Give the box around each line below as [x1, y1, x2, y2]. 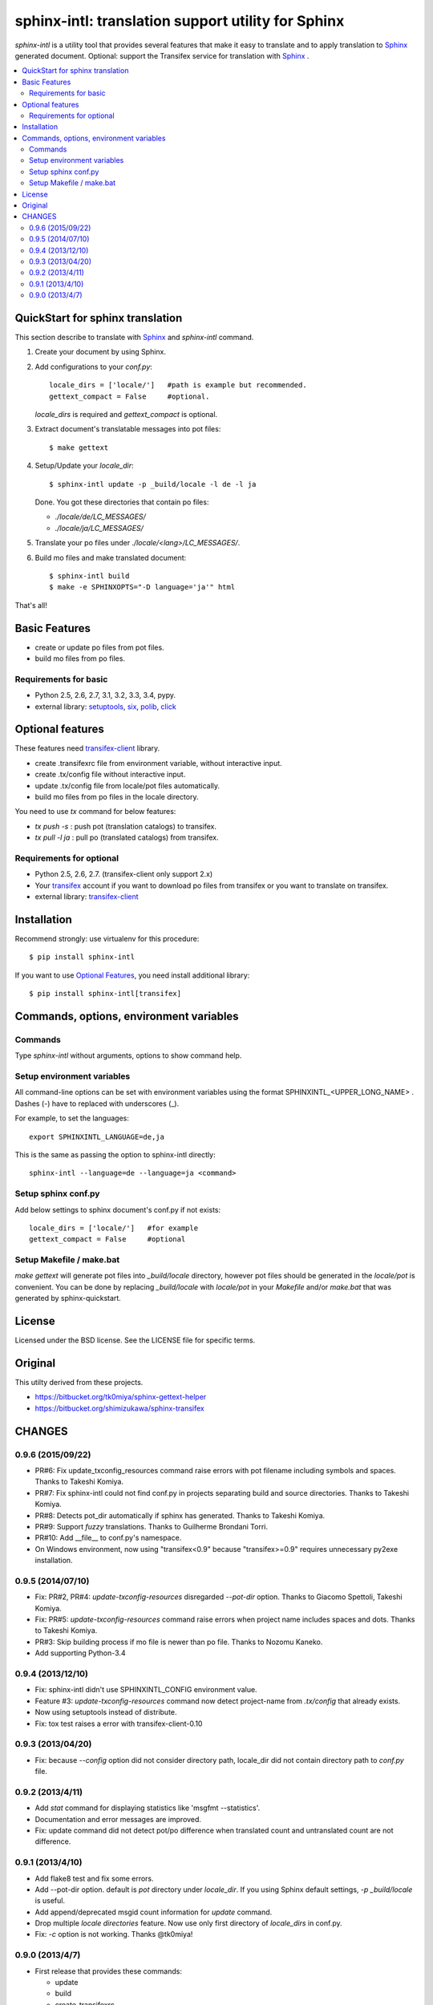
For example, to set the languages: [14, 1113, 130, 1123]
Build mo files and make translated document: [34, 553, 187, 562]
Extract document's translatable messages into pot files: [34, 424, 221, 434]
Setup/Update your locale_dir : [34, 461, 134, 471]
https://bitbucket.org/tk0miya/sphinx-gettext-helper [34, 1392, 207, 1402]
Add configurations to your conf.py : [34, 362, 152, 371]
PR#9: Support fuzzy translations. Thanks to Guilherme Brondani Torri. [34, 1521, 269, 1531]
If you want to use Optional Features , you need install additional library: [14, 970, 250, 980]
